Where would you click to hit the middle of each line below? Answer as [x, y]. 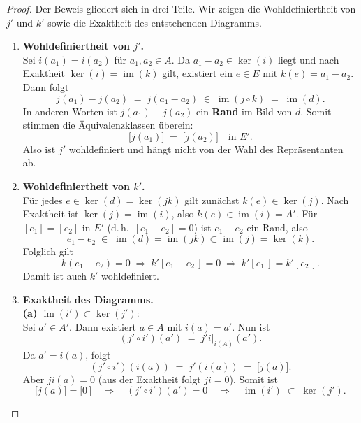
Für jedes [43, 200]
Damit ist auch [55, 275]
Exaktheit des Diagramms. [88, 299]
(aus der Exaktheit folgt [149, 379]
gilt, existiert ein [197, 73]
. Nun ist [251, 326]
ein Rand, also [277, 227]
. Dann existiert [103, 326]
